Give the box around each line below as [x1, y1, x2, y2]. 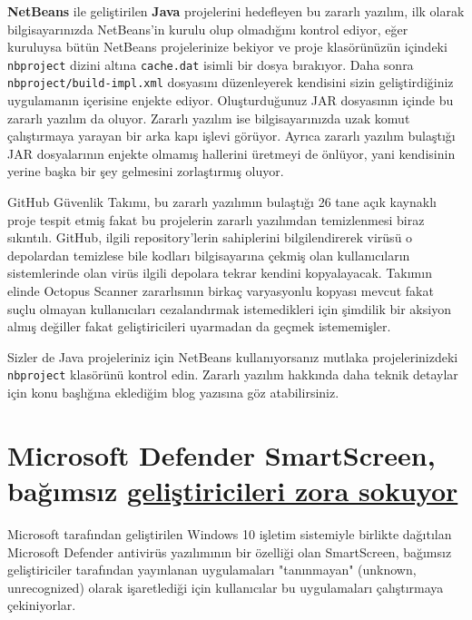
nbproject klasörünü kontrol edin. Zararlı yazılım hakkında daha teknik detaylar [7, 365, 458, 384]
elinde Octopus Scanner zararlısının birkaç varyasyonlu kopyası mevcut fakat [7, 281, 434, 300]
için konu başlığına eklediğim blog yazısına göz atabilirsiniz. [7, 383, 339, 402]
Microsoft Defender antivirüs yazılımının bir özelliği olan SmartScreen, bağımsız [7, 542, 452, 561]
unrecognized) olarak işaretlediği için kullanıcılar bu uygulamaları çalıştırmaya [7, 577, 444, 596]
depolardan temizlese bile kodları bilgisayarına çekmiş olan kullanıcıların [7, 245, 410, 264]
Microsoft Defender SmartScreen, [7, 436, 436, 473]
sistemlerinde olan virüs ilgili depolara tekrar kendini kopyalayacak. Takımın [7, 263, 432, 282]
